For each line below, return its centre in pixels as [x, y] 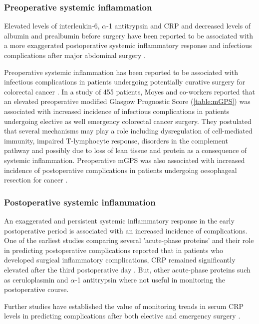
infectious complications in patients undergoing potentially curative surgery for [125, 82]
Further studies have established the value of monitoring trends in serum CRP [124, 306]
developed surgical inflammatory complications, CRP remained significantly [120, 260]
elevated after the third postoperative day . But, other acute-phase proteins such [127, 269]
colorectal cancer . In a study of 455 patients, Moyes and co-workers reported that [129, 91]
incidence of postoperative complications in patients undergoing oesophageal [121, 170]
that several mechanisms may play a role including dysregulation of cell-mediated [128, 131]
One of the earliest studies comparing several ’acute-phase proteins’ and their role [129, 240]
